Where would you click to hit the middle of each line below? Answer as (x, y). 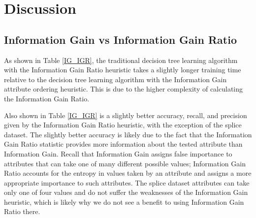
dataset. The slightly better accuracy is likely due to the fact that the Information (128, 134)
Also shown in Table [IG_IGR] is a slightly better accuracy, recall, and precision (126, 115)
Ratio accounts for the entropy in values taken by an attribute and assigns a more (128, 173)
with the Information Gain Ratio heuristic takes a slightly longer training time (123, 70)
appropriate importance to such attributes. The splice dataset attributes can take (127, 182)
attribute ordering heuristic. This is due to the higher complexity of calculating (124, 89)
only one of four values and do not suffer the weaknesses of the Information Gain (126, 192)
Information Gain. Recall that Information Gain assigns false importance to (118, 153)
